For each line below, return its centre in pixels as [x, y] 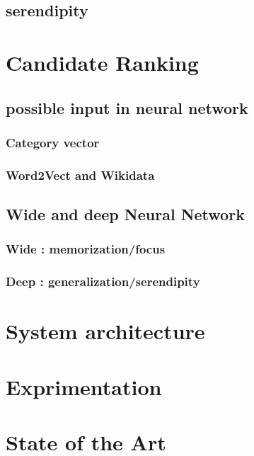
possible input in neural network [127, 107]
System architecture [105, 331]
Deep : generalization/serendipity [103, 281]
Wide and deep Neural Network [125, 214]
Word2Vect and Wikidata [80, 175]
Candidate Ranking [102, 62]
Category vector [53, 142]
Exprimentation [84, 386]
